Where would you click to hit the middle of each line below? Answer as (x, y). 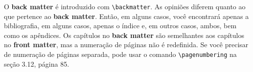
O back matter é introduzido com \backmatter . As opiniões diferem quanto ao (125, 6)
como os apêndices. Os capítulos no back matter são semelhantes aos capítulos (124, 35)
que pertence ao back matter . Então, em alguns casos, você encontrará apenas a (126, 16)
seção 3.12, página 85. (37, 63)
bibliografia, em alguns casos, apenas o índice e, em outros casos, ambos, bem (120, 26)
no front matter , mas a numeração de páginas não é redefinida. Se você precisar (126, 45)
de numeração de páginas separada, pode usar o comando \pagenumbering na (120, 54)
